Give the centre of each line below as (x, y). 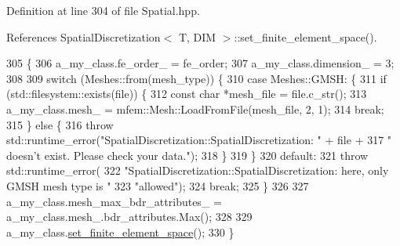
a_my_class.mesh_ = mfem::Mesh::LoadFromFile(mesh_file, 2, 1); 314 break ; (195, 109)
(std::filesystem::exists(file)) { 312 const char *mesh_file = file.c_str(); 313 (187, 94)
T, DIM (197, 36)
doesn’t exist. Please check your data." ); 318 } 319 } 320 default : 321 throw (187, 155)
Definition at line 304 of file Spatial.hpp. (103, 10)
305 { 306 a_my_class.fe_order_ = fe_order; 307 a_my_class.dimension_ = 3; (200, 63)
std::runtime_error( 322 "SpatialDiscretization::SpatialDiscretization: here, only (198, 170)
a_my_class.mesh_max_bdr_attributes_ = (114, 201)
